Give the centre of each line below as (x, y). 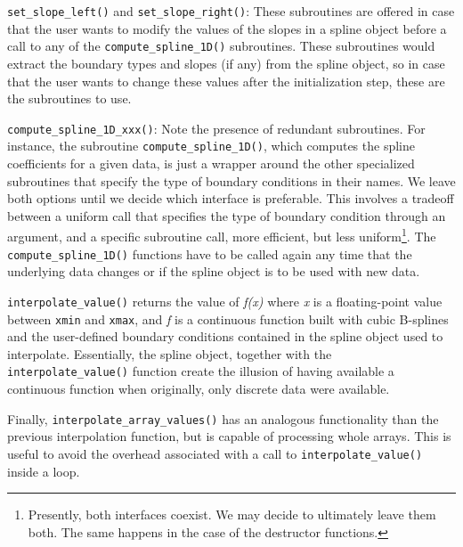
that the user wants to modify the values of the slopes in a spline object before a (227, 28)
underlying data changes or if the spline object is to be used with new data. (214, 271)
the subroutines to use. (69, 98)
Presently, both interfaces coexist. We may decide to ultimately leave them (232, 514)
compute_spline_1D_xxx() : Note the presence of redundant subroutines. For (216, 128)
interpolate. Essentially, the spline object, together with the (170, 353)
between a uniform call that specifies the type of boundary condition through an (227, 215)
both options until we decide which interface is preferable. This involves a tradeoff (231, 198)
